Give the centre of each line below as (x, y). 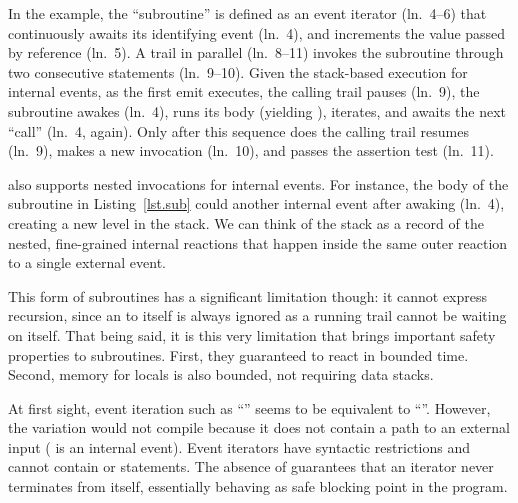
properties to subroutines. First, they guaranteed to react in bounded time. (238, 354)
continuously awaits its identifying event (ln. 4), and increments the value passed (257, 32)
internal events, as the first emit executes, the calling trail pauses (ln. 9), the (244, 91)
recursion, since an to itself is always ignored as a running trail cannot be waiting (257, 315)
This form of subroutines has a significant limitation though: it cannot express (248, 295)
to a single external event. (87, 262)
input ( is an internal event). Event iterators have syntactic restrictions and (239, 446)
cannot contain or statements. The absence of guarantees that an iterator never (251, 466)
